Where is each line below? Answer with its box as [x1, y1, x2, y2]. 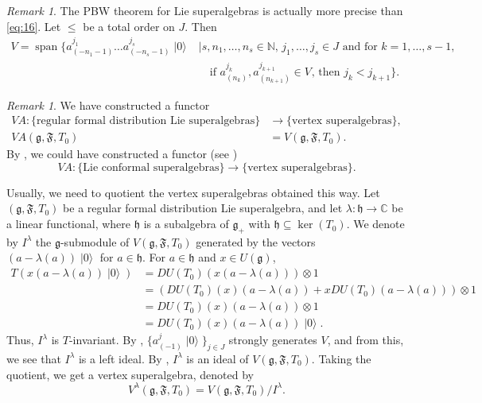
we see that [6, 350, 61, 366]
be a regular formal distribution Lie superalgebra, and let [63, 200, 343, 216]
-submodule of [60, 233, 130, 250]
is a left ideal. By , [78, 350, 169, 366]
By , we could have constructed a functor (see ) [6, 145, 238, 162]
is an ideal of [186, 350, 249, 366]
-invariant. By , [68, 331, 144, 348]
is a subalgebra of [143, 215, 229, 232]
